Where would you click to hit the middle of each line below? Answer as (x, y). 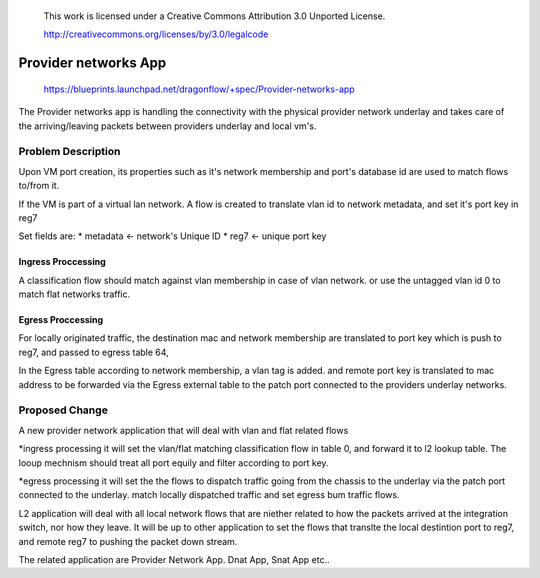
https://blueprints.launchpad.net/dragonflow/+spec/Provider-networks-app (199, 89)
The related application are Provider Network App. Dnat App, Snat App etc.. (174, 559)
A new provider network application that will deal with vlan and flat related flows (183, 430)
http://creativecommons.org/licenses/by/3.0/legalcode (156, 34)
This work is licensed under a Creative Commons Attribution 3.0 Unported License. (214, 16)
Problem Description (69, 152)
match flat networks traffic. (74, 294)
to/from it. (39, 186)
